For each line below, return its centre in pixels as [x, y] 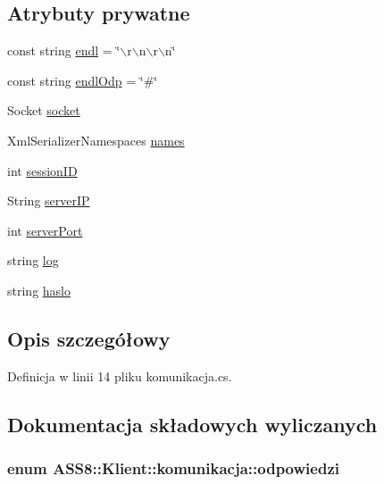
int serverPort [45, 230]
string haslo [39, 290]
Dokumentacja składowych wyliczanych [192, 424]
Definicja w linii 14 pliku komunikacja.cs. [120, 376]
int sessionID [42, 170]
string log [33, 260]
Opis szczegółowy [89, 338]
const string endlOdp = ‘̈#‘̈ [83, 80]
